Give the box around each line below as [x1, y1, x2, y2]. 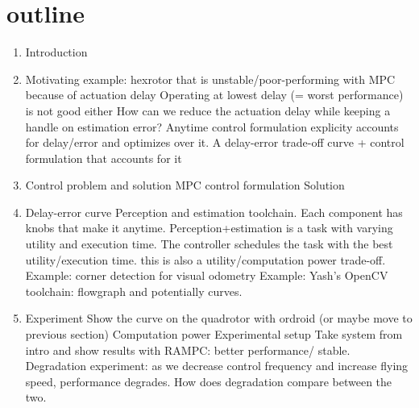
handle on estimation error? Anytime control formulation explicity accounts [25, 118, 399, 135]
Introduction [25, 44, 88, 60]
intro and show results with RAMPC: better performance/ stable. [25, 341, 351, 358]
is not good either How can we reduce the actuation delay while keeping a [25, 102, 391, 119]
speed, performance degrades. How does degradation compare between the [25, 373, 392, 389]
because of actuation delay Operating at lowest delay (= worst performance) [25, 86, 404, 103]
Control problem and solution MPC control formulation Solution [25, 177, 345, 194]
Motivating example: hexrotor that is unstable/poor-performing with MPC [25, 70, 396, 87]
